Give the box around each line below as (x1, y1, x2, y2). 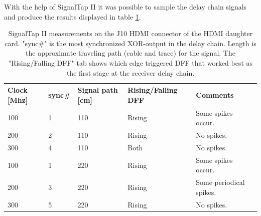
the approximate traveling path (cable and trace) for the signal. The (26, 48, 235, 58)
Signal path (77, 85, 118, 95)
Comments (196, 89, 234, 100)
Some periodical (196, 177, 245, 187)
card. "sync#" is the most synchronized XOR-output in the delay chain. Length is (5, 38, 256, 48)
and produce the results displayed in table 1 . (4, 11, 141, 22)
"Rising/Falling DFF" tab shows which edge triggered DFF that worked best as (8, 57, 253, 68)
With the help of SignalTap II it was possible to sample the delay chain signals (4, 2, 247, 12)
